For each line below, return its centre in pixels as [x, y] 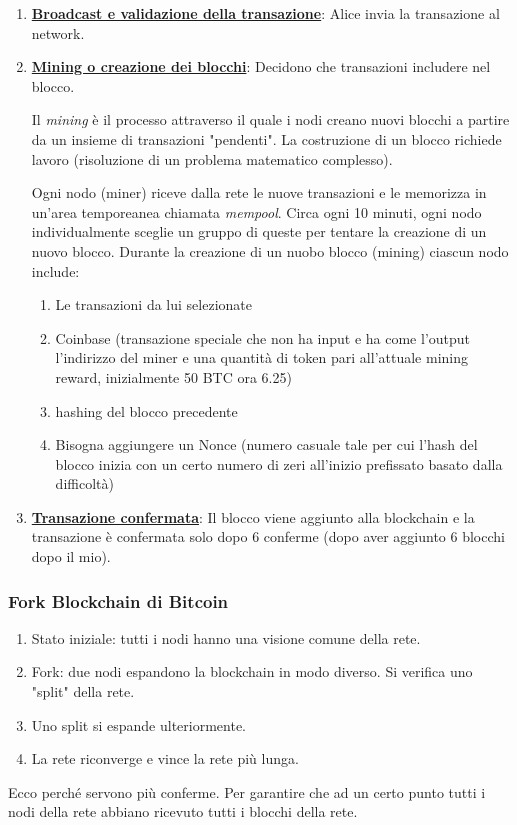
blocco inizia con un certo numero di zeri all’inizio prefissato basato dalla [279, 463]
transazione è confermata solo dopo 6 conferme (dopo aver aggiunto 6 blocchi [268, 536]
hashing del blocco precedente [146, 410]
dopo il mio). [71, 556]
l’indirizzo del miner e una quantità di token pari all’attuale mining [261, 357]
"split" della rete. [83, 691]
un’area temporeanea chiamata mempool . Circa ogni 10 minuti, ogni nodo [256, 211]
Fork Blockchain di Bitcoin [118, 600]
